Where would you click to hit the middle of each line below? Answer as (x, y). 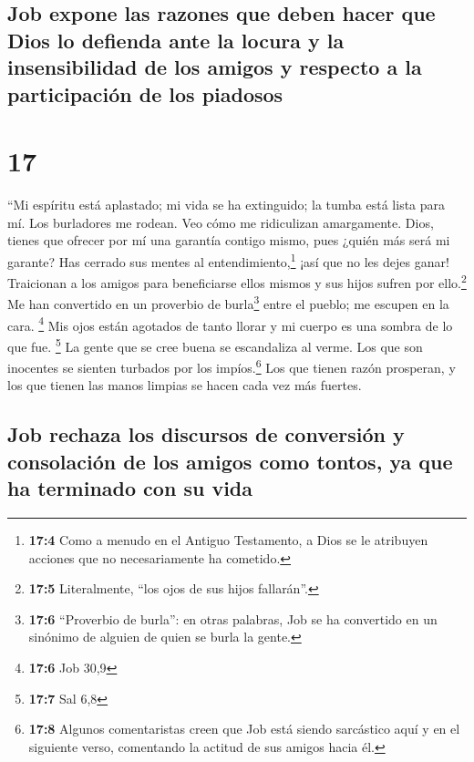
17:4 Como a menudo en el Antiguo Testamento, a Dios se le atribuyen (228, 539)
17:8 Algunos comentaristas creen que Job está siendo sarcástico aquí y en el (244, 729)
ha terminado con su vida (130, 488)
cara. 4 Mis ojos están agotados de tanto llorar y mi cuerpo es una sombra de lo (230, 324)
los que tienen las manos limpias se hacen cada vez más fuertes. (185, 385)
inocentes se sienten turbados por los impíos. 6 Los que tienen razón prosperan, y (232, 366)
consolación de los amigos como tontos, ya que (230, 461)
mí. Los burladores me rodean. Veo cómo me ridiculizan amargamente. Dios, (221, 222)
